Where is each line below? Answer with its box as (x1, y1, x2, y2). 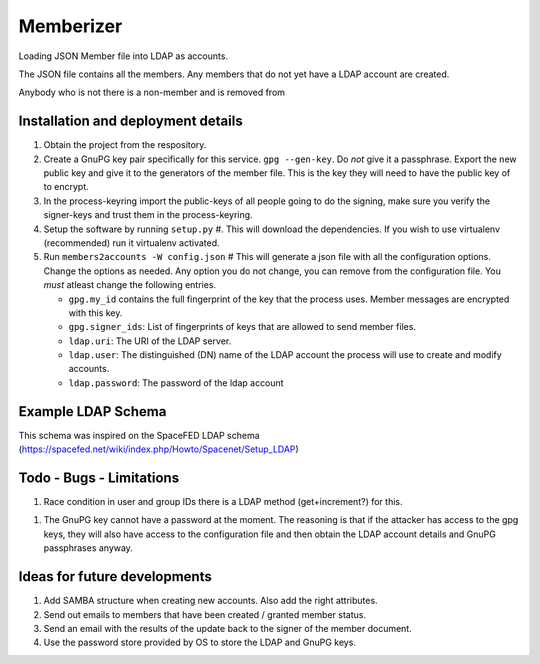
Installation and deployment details (18, 113, 244, 130)
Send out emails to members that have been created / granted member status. (43, 608, 367, 620)
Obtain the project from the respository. (43, 139, 207, 151)
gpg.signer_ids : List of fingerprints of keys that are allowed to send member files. (68, 321, 417, 333)
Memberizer (18, 15, 123, 37)
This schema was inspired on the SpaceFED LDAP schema (18, 429, 260, 441)
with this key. (68, 306, 123, 319)
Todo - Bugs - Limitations (18, 469, 180, 486)
